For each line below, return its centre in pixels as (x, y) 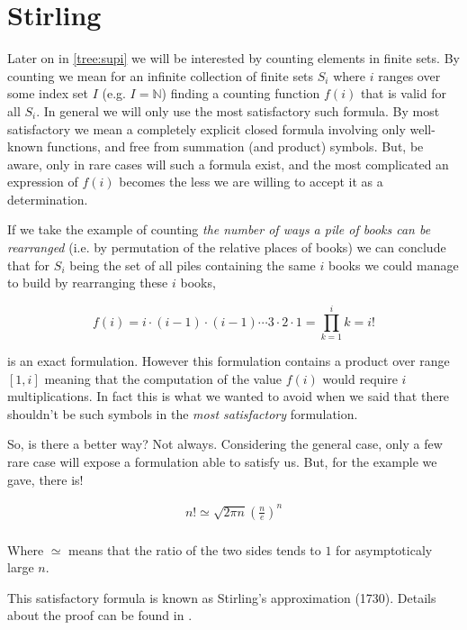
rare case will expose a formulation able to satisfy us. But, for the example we (222, 461)
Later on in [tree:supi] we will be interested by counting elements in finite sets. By (233, 58)
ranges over (409, 75)
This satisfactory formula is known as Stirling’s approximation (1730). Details (222, 597)
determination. (48, 199)
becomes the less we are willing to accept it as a (251, 182)
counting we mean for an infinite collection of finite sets (161, 75)
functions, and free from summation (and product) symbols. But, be (235, 146)
